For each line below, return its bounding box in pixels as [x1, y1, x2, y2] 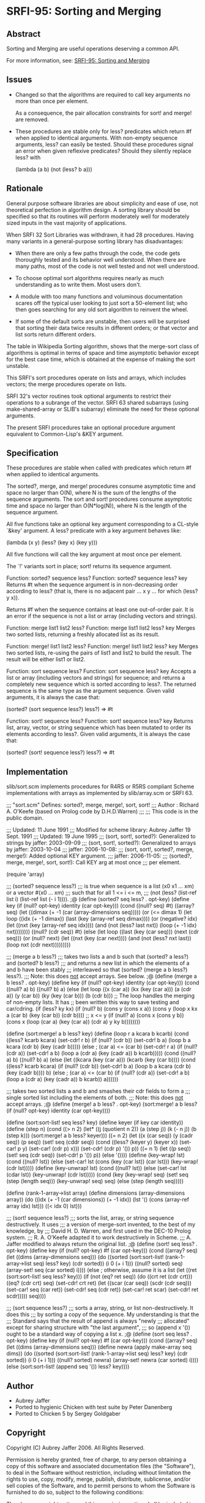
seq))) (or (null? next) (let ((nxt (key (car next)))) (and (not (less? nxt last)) [6, 935, 192, 942]
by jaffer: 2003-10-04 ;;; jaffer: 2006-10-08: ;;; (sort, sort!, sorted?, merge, [6, 846, 194, 853]
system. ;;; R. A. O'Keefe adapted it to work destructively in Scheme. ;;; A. [6, 1234, 192, 1241]
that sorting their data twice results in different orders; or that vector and [15, 324, 198, 332]
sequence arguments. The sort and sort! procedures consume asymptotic [6, 495, 193, 503]
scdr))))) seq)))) [6, 1292, 47, 1300]
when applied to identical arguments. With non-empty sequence [15, 134, 178, 142]
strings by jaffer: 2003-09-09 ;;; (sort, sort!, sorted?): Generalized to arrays [6, 839, 196, 847]
